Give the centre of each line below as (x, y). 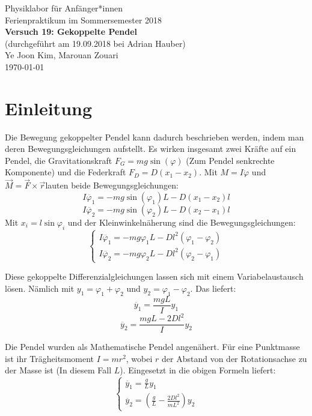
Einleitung (49, 108)
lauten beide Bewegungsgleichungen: (112, 185)
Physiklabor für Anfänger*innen (64, 8)
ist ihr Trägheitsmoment (50, 358)
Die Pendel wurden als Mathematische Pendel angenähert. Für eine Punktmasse (152, 347)
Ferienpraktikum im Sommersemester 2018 (84, 20)
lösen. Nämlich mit (40, 288)
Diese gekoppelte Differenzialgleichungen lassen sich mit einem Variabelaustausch (154, 276)
